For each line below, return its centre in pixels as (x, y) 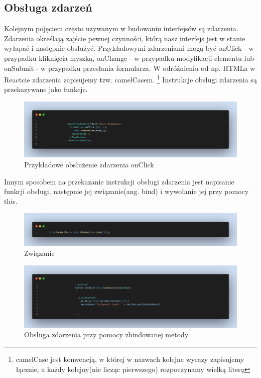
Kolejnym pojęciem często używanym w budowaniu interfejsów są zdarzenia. (121, 28)
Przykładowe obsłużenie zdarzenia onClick (89, 164)
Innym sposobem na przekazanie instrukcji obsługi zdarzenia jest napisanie (119, 181)
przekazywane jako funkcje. (46, 89)
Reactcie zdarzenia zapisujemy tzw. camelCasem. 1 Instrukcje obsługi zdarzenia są (130, 79)
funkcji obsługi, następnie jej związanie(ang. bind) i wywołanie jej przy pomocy (126, 191)
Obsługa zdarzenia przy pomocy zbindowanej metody (106, 335)
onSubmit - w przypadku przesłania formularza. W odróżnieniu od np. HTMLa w (130, 68)
